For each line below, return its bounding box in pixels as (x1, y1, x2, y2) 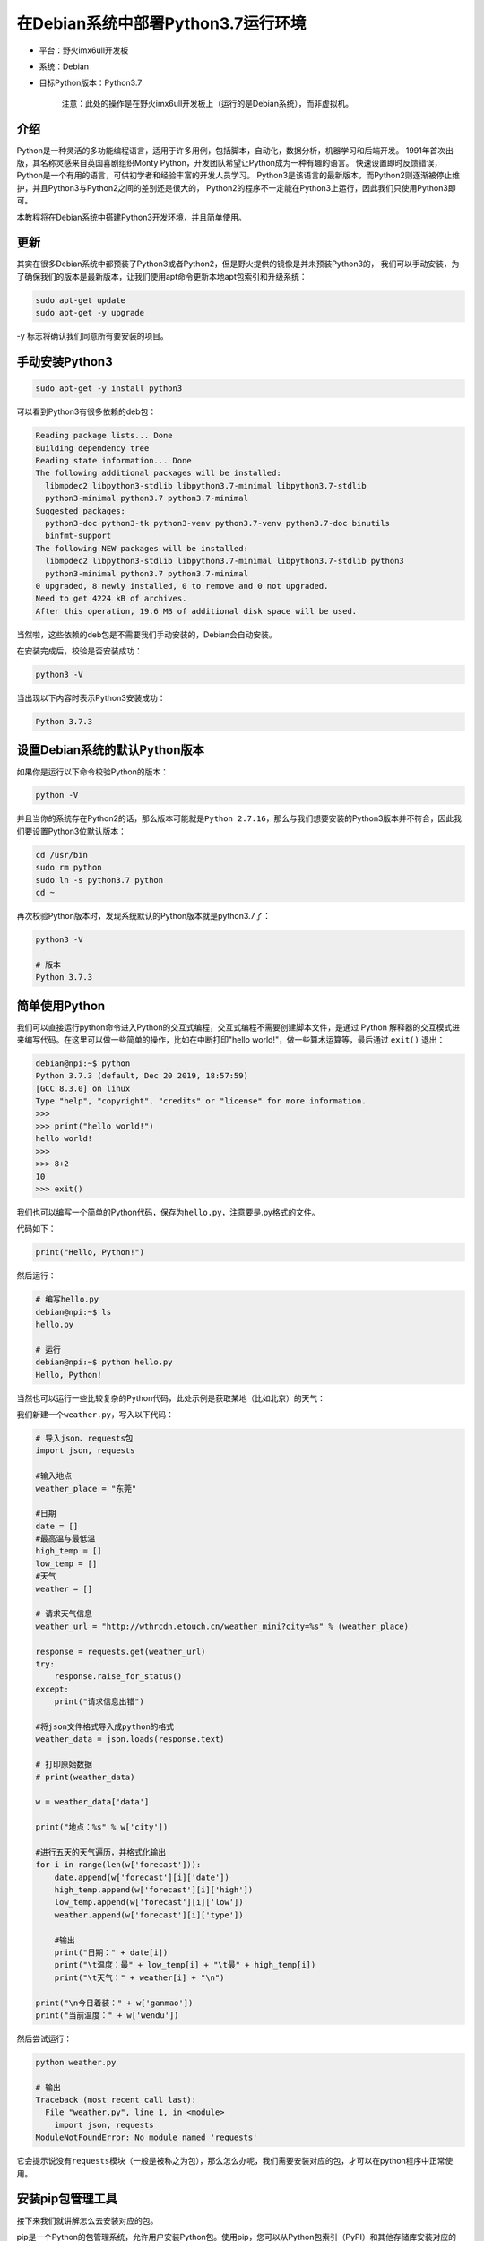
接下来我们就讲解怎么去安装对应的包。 (16, 2215, 159, 2226)
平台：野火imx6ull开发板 (39, 45, 129, 56)
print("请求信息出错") (54, 1697, 145, 1707)
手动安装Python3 (16, 354, 113, 369)
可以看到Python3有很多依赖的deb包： (16, 406, 157, 417)
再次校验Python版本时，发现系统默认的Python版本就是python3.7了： (16, 911, 272, 921)
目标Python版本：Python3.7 (39, 77, 143, 89)
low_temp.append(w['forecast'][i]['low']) (54, 1897, 244, 1908)
